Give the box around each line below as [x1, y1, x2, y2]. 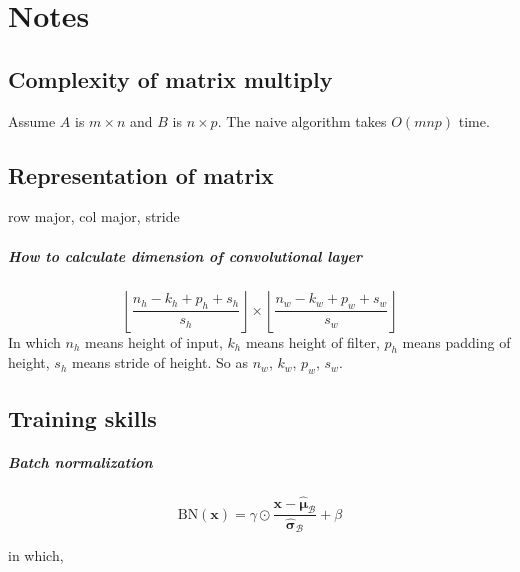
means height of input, [85, 331, 223, 352]
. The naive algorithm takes [217, 110, 387, 131]
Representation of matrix [8, 159, 274, 190]
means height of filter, [245, 331, 380, 352]
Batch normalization [8, 451, 153, 472]
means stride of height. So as [71, 352, 249, 373]
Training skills [8, 402, 157, 433]
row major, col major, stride [8, 206, 180, 227]
